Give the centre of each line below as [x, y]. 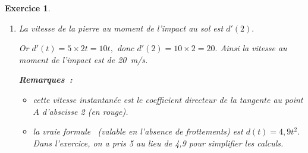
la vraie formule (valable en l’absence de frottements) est [138, 131]
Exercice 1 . [28, 8]
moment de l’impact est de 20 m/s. [83, 59]
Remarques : [45, 79]
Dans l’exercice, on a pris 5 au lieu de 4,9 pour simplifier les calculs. [158, 143]
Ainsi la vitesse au [254, 48]
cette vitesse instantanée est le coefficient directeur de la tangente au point [168, 99]
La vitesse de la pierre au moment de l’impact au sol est [121, 28]
